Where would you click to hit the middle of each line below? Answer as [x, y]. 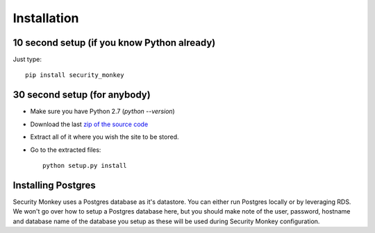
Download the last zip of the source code [89, 124]
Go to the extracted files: [66, 150]
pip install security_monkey [75, 75]
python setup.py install [85, 165]
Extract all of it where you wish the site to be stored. [105, 137]
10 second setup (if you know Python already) [114, 43]
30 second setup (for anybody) [82, 95]
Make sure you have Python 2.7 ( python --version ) [102, 112]
